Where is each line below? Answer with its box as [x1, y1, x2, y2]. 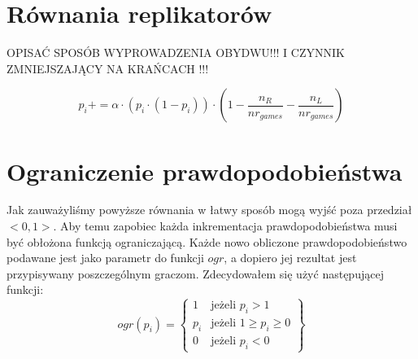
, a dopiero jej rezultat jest [224, 249, 357, 266]
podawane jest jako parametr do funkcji [7, 249, 204, 266]
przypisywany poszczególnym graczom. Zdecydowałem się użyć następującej [7, 265, 384, 282]
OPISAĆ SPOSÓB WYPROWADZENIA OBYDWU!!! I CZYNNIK [7, 44, 345, 61]
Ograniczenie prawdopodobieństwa [7, 154, 403, 187]
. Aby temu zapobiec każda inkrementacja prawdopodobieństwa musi [53, 217, 398, 234]
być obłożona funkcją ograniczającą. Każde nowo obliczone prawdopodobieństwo [7, 233, 407, 250]
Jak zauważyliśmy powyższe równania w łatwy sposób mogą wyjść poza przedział [7, 201, 412, 218]
